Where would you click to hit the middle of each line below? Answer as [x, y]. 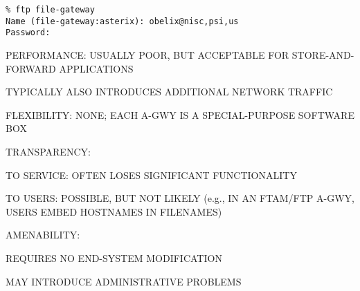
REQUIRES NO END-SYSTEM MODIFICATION [114, 257]
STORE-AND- [323, 54]
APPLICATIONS [96, 68]
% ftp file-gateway [50, 10]
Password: [28, 33]
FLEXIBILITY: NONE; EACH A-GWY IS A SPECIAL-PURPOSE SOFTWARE [180, 114]
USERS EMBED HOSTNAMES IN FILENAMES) [114, 211]
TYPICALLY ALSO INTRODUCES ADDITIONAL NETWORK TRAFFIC [169, 92]
